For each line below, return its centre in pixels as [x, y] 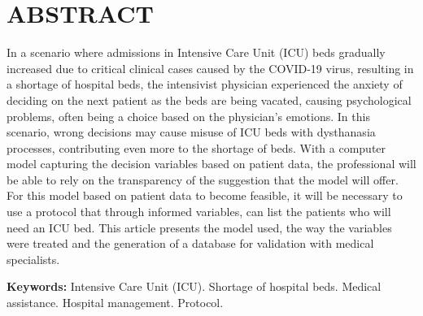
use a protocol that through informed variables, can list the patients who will [199, 212]
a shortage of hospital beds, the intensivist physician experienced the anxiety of [205, 84]
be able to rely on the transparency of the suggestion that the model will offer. [203, 179]
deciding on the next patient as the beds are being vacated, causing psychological [209, 100]
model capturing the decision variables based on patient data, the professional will [211, 164]
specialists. [33, 259]
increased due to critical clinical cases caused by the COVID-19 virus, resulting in [210, 68]
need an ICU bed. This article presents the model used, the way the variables [199, 227]
